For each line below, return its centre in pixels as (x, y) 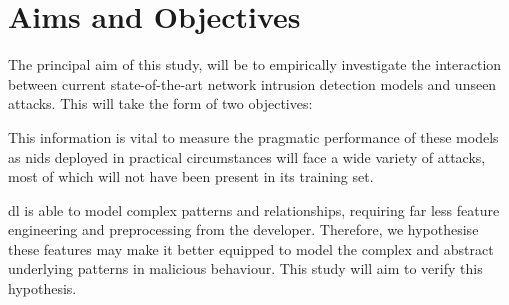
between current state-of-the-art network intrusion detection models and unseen (252, 83)
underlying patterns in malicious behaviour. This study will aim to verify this (245, 268)
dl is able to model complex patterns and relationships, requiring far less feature (254, 209)
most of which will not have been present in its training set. (191, 176)
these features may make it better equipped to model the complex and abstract (251, 248)
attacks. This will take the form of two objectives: (160, 103)
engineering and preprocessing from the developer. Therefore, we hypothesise (243, 229)
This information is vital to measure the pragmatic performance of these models (253, 136)
